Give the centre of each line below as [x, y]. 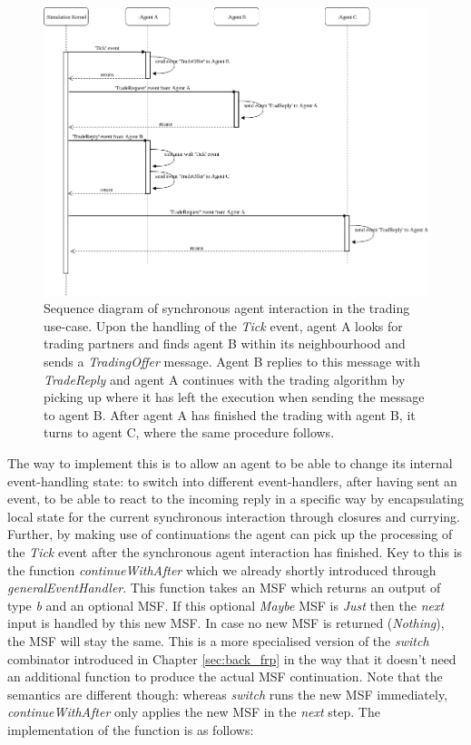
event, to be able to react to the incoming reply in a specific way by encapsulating [236, 499]
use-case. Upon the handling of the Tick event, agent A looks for [223, 325]
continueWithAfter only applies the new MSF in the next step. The [194, 712]
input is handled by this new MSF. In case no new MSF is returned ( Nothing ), [226, 623]
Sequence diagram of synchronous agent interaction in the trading [227, 308]
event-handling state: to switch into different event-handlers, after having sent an [232, 480]
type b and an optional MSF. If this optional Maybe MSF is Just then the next [226, 605]
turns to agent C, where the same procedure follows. [189, 432]
